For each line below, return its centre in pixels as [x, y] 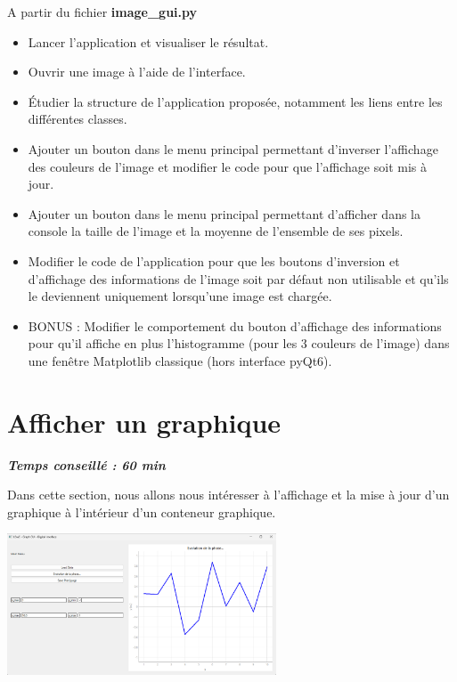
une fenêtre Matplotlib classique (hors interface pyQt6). [180, 360]
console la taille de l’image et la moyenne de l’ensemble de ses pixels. [216, 231]
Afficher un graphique [144, 422]
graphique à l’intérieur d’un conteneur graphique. [142, 511]
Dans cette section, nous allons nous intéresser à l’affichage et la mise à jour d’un [228, 495]
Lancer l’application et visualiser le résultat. [148, 41]
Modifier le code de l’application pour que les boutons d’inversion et [214, 260]
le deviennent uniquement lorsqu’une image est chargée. [180, 296]
